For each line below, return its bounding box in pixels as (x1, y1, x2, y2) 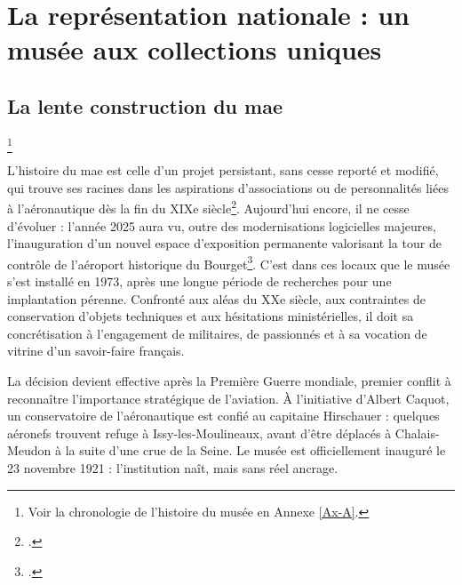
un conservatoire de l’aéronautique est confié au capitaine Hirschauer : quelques (7, 406, 440, 425)
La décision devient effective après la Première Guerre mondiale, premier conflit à (7, 371, 451, 389)
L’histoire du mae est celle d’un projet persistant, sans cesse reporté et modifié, (7, 161, 439, 180)
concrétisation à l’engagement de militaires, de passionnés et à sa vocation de (7, 324, 427, 342)
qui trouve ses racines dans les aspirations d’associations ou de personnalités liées (7, 178, 449, 196)
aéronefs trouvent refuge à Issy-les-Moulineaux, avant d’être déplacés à (7, 423, 392, 442)
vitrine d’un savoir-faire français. (7, 341, 185, 360)
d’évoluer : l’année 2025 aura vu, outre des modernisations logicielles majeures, (7, 216, 436, 235)
